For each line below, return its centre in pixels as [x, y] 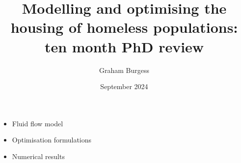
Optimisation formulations [52, 140]
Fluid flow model [38, 123]
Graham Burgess [124, 70]
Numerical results [38, 156]
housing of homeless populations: [124, 27]
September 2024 [124, 86]
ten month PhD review [124, 46]
